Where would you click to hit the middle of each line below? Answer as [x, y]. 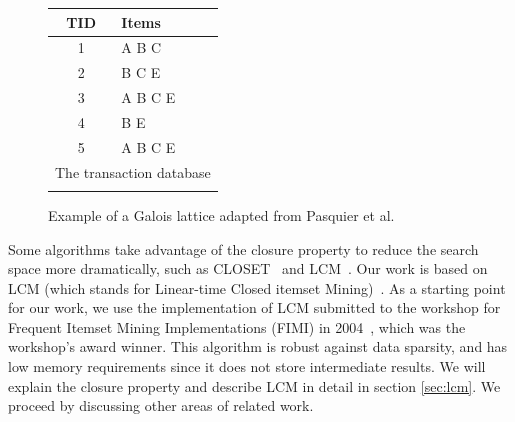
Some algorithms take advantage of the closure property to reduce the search [243, 248]
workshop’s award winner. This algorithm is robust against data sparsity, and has [258, 346]
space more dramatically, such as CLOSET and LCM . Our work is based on [248, 268]
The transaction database [133, 171]
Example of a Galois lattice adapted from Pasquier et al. [221, 214]
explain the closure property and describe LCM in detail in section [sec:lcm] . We [254, 385]
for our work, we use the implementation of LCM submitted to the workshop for [254, 307]
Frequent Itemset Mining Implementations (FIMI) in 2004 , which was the [237, 326]
